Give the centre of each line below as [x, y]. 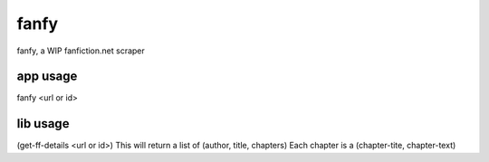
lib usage [43, 124]
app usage [47, 76]
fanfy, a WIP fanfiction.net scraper [81, 51]
